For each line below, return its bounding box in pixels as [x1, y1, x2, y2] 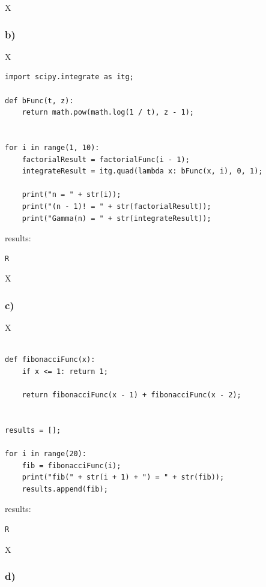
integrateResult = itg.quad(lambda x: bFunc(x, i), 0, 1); [22, 167, 263, 176]
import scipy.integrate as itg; [5, 73, 134, 82]
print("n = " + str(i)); [22, 190, 121, 199]
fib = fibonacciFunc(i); [22, 461, 121, 470]
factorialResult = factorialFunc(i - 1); [22, 155, 190, 164]
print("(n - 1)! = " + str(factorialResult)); [22, 202, 211, 211]
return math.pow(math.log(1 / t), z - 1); [22, 108, 194, 117]
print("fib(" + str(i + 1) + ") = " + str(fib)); [22, 473, 225, 482]
